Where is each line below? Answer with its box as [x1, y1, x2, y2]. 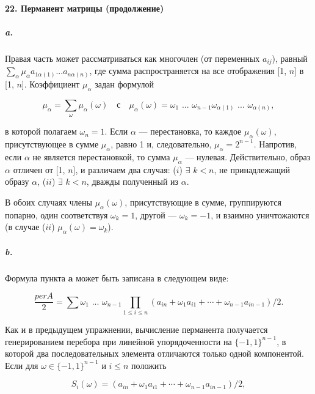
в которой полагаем [5, 125, 77, 138]
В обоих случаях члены [5, 195, 92, 208]
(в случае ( [5, 220, 46, 233]
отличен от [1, [13, 163, 65, 176]
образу [5, 175, 29, 188]
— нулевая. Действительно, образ [185, 150, 311, 163]
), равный [272, 51, 308, 64]
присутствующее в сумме [5, 137, 99, 150]
